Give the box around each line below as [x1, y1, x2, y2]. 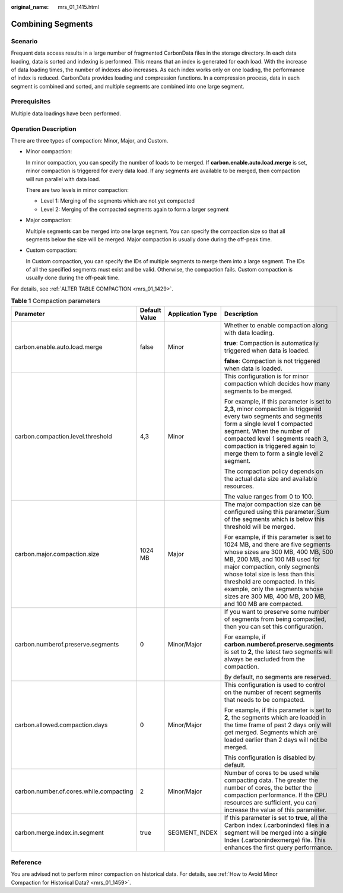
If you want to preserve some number [224, 607, 329, 616]
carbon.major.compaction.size [14, 550, 100, 558]
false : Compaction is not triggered [224, 356, 320, 365]
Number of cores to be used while [224, 768, 320, 777]
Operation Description [11, 125, 77, 133]
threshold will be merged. [224, 522, 296, 531]
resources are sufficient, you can [224, 798, 317, 806]
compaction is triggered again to [224, 441, 316, 450]
